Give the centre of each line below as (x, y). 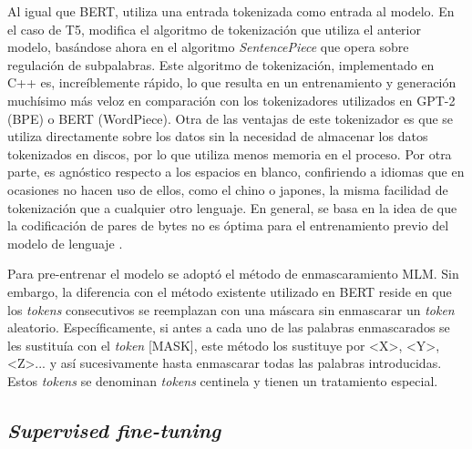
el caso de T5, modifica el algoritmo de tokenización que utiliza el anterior (214, 29)
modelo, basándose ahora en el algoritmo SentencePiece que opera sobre (208, 47)
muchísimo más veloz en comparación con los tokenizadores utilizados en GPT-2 (231, 100)
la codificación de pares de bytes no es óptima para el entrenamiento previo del (228, 225)
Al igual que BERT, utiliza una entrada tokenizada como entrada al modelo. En (231, 11)
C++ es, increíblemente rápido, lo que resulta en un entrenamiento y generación (232, 82)
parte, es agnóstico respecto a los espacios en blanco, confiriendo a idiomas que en (236, 172)
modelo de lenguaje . (65, 243)
